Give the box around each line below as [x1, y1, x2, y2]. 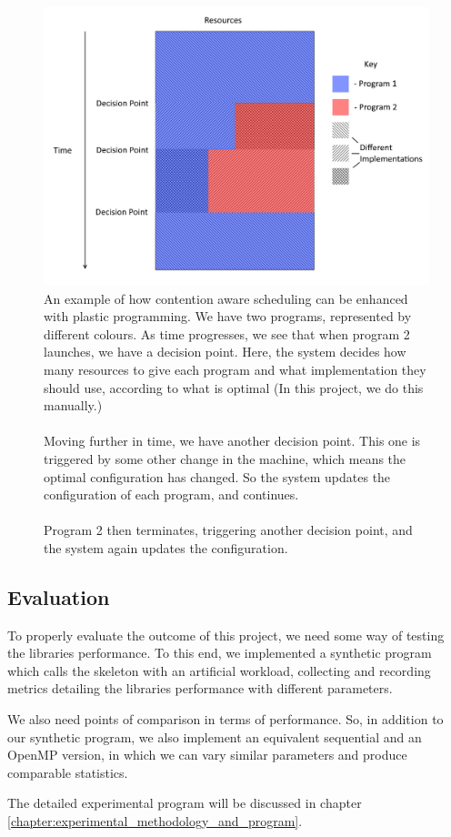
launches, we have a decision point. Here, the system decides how [44, 342, 406, 361]
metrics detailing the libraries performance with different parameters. [7, 679, 393, 698]
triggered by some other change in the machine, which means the [44, 449, 406, 468]
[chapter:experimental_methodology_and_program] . [7, 812, 303, 831]
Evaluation [7, 582, 110, 610]
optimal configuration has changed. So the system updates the [44, 467, 391, 486]
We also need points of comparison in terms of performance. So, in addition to [7, 710, 444, 729]
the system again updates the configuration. [44, 538, 288, 557]
